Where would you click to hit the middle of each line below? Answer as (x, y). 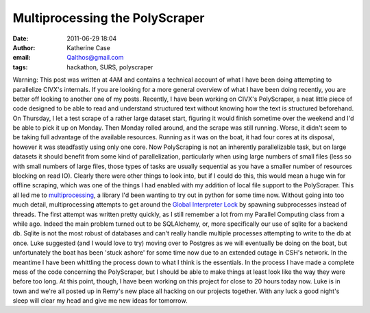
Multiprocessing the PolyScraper (109, 18)
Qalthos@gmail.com (95, 58)
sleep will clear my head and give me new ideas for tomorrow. (100, 301)
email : (22, 58)
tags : (20, 67)
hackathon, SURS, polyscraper (110, 67)
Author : (24, 47)
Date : (21, 38)
